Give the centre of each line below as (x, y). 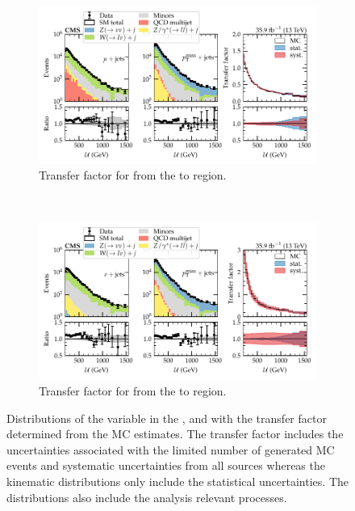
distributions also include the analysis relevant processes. (147, 497)
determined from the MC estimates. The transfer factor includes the (175, 434)
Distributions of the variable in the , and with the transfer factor (167, 418)
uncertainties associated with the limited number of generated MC (171, 449)
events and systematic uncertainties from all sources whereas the (166, 465)
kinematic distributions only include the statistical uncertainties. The (177, 481)
